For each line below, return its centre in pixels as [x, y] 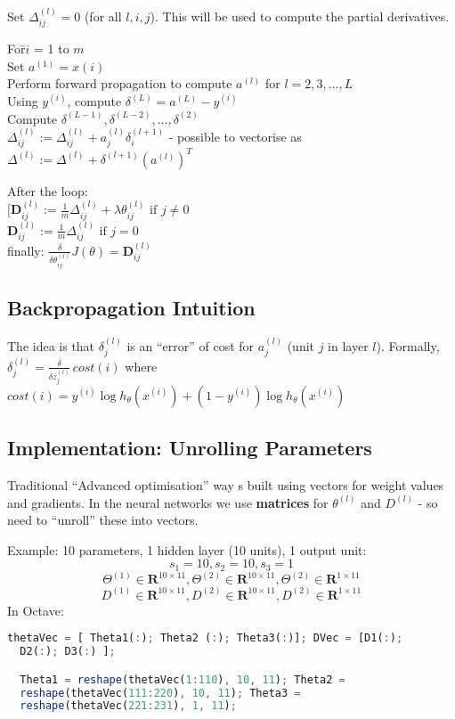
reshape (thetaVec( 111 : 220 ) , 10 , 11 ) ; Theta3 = [160, 693]
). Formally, [408, 345]
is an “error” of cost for [191, 345]
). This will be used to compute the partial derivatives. [300, 16]
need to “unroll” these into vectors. [103, 520]
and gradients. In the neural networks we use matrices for [168, 502]
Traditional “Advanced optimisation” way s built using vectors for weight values [226, 485]
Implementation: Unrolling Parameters [190, 448]
